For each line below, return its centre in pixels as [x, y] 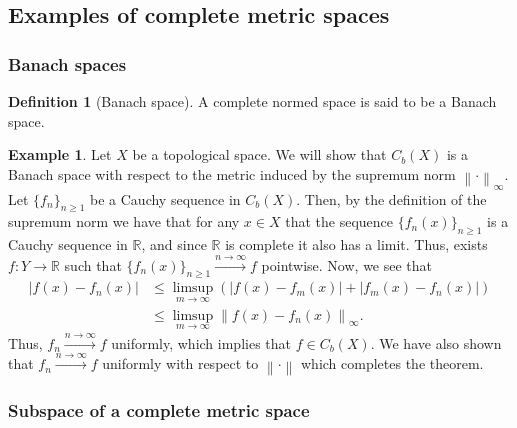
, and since [174, 244]
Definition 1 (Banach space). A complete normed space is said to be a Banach [252, 101]
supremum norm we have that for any [124, 221]
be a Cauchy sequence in [165, 198]
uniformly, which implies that [201, 342]
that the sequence [339, 221]
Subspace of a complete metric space [159, 409]
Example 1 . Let [60, 154]
